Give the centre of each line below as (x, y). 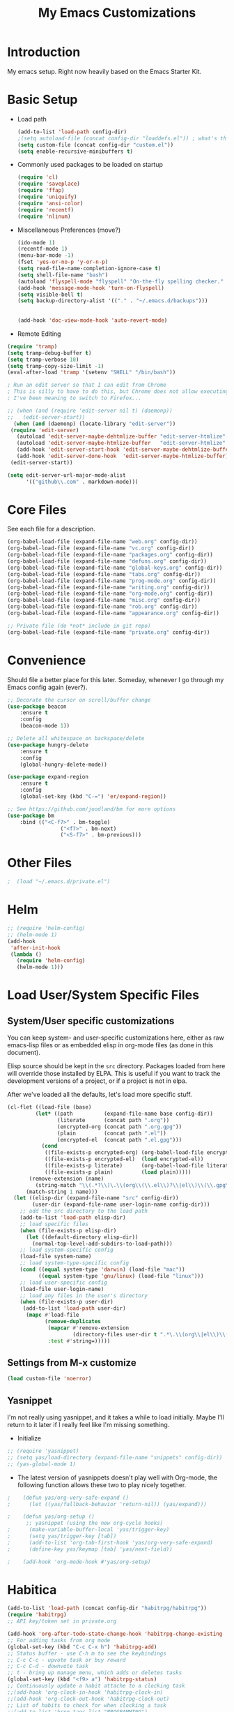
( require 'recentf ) (46, 210)
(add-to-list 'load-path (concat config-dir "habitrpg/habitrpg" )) (107, 1608)
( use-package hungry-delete (48, 745)
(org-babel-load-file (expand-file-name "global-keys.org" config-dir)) (115, 568)
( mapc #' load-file (52, 1315)
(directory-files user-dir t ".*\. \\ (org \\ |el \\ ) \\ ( (151, 1334)
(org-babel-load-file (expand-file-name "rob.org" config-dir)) (102, 607)
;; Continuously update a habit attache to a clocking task (96, 1686)
